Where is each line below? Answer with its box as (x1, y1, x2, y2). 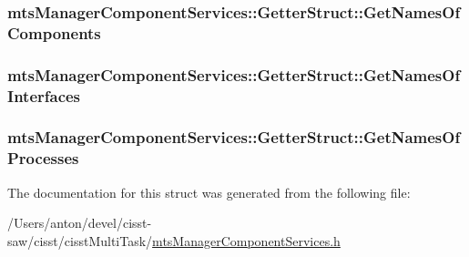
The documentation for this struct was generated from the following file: (7, 182, 411, 201)
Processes (7, 147, 79, 170)
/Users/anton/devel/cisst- (7, 213, 152, 232)
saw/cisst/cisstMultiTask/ (7, 231, 153, 250)
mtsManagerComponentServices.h (152, 231, 341, 250)
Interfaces (7, 84, 81, 107)
